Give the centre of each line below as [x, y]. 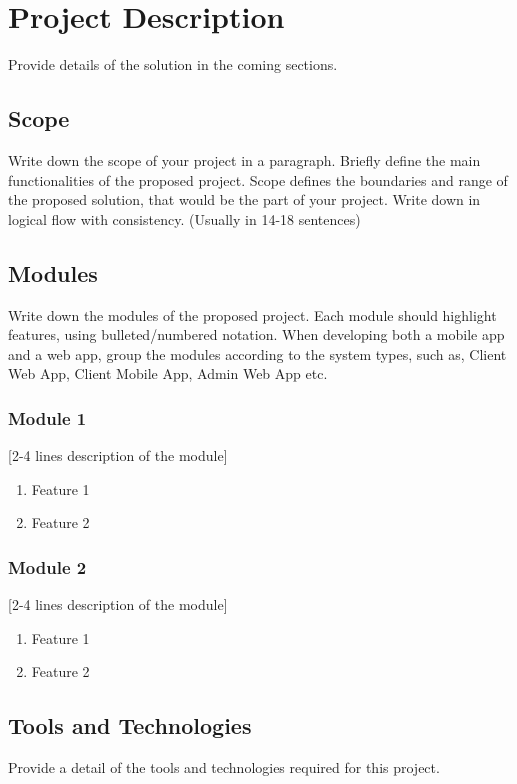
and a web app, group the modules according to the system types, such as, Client [257, 353]
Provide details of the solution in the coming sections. [173, 64]
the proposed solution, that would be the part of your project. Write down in [244, 199]
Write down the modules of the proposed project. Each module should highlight [252, 314]
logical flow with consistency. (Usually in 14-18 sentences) [184, 218]
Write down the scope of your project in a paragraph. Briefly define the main [244, 159]
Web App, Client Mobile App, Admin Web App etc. [168, 373]
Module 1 [47, 417]
